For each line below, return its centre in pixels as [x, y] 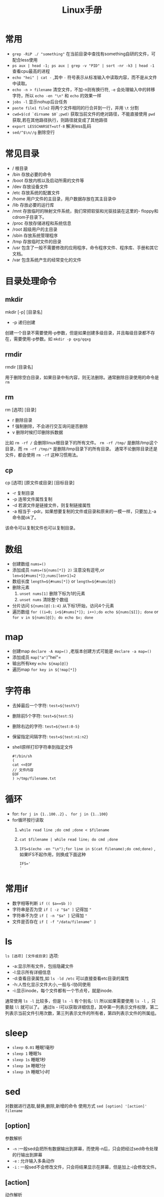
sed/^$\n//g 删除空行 [33, 132]
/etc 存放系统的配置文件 [36, 192]
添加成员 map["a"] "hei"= [37, 657]
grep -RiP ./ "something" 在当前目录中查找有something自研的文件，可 [84, 54]
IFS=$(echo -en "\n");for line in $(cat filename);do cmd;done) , [87, 849]
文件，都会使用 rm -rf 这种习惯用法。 [43, 455]
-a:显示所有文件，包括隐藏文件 [43, 966]
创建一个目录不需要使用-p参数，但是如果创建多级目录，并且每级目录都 [76, 333]
